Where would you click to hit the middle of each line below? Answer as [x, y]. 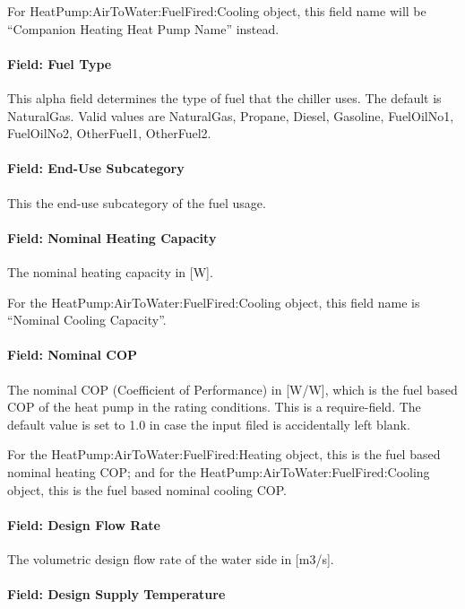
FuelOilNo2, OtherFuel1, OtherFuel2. [109, 133]
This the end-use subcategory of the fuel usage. [137, 202]
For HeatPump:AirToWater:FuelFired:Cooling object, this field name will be [217, 11]
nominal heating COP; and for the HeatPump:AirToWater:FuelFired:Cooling [219, 471]
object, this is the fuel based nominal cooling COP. [147, 489]
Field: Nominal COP [73, 355]
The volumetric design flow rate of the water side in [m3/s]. [171, 558]
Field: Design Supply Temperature [116, 594]
